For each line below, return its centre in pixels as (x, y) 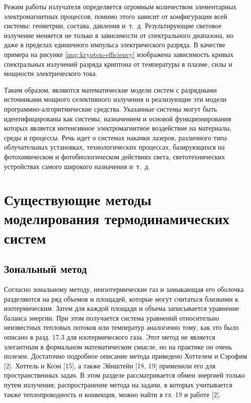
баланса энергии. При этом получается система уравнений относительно (112, 317)
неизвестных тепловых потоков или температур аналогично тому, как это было (121, 327)
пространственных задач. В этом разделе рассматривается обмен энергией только (125, 375)
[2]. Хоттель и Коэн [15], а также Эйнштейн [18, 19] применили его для (110, 365)
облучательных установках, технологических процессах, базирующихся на (114, 147)
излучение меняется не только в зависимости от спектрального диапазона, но (119, 35)
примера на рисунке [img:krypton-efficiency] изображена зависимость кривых (119, 54)
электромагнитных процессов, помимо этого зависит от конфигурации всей (116, 16)
